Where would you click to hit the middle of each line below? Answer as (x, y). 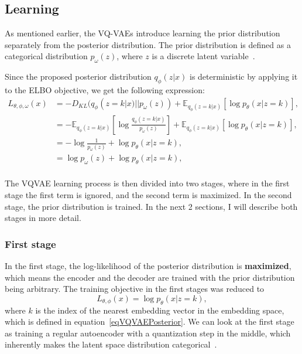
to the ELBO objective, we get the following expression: (105, 89)
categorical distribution (46, 56)
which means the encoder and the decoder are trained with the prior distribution (150, 277)
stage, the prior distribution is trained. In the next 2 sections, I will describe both (151, 206)
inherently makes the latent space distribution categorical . (111, 344)
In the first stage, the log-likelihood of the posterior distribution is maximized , (148, 265)
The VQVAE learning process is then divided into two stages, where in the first (147, 183)
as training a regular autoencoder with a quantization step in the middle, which (148, 333)
